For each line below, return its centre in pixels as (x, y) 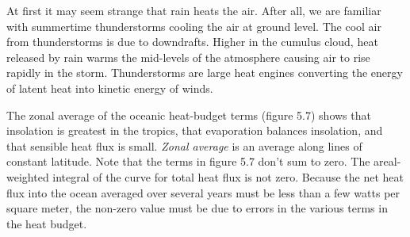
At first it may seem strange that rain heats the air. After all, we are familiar (194, 10)
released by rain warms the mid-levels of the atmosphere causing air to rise (188, 57)
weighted (28, 176)
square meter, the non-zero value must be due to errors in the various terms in (197, 208)
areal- (387, 161)
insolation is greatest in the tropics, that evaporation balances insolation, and (195, 130)
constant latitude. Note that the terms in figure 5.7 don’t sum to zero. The (188, 161)
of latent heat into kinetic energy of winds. (110, 88)
